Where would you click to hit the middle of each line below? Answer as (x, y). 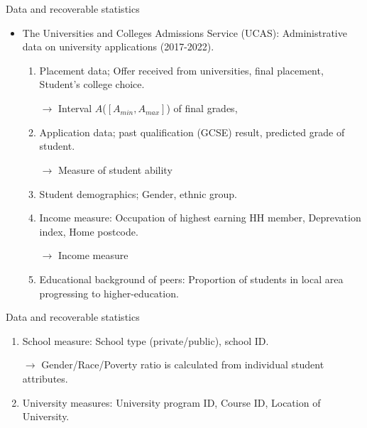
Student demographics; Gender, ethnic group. (138, 193)
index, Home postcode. (89, 231)
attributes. (45, 378)
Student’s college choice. (92, 84)
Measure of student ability (115, 169)
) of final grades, (202, 108)
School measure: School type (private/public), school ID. (146, 340)
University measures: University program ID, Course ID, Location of (171, 402)
